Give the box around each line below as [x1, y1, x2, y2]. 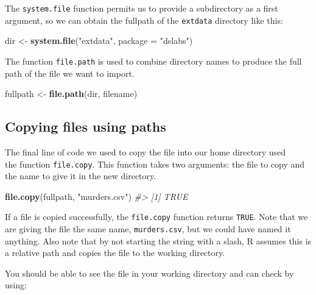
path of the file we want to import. [5, 66, 135, 79]
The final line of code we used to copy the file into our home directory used [5, 145, 286, 158]
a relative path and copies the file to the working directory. [5, 246, 225, 259]
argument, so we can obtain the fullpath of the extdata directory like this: [5, 13, 283, 26]
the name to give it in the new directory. [5, 169, 156, 182]
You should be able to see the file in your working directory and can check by [5, 266, 294, 279]
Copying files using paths [5, 117, 166, 136]
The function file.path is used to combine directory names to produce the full [5, 54, 302, 67]
